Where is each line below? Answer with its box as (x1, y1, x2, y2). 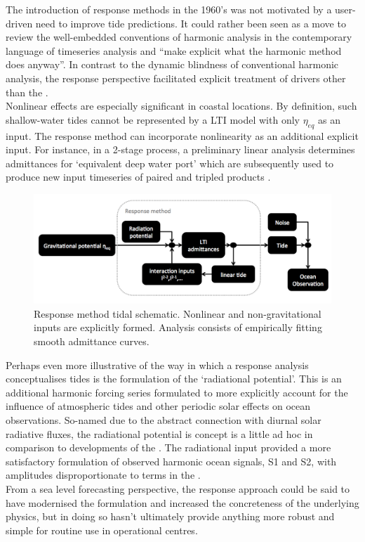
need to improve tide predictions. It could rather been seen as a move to (35, 15, 346, 30)
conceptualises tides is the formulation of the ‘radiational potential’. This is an (6, 371, 342, 386)
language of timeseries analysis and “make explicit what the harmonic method (6, 43, 342, 58)
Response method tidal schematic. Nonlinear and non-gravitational (34, 306, 321, 321)
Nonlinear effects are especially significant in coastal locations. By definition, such (6, 98, 357, 113)
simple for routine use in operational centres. (6, 522, 198, 537)
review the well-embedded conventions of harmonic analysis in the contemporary (6, 30, 352, 44)
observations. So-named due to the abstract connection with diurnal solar (6, 413, 321, 427)
